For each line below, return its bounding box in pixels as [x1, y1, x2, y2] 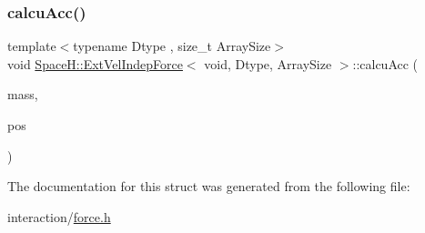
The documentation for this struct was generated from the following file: [7, 177, 410, 196]
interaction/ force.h [7, 207, 111, 226]
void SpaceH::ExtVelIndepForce [7, 54, 183, 73]
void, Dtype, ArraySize [204, 54, 332, 73]
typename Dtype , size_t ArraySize [73, 36, 271, 56]
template [7, 36, 56, 56]
